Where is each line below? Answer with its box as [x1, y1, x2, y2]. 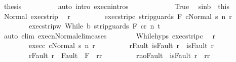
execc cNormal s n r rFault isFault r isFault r [28, 40, 214, 50]
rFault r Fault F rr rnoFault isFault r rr [28, 49, 210, 60]
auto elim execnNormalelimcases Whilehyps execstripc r [4, 30, 215, 40]
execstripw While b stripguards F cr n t [28, 20, 161, 31]
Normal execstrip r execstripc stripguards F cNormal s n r [4, 10, 232, 21]
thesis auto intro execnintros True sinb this [4, 1, 230, 11]
